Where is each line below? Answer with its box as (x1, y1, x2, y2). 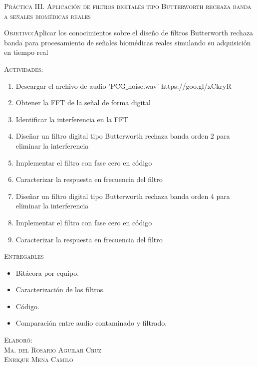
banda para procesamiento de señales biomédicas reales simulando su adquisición (4, 37, 251, 47)
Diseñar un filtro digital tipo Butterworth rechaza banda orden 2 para (15, 131, 230, 141)
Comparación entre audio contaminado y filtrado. (15, 318, 167, 328)
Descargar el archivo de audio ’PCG (15, 80, 126, 91)
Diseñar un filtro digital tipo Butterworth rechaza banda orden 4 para (15, 190, 230, 201)
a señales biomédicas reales (4, 10, 91, 21)
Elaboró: (4, 335, 32, 345)
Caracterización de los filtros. (15, 284, 105, 295)
